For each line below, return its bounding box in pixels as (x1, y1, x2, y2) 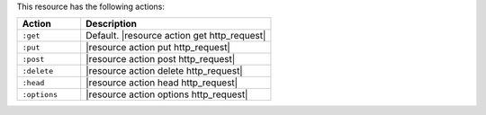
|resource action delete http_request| (85, 65, 243, 77)
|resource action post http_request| (85, 53, 236, 66)
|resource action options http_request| (85, 88, 248, 101)
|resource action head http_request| (85, 76, 238, 89)
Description (85, 18, 137, 31)
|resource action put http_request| (85, 41, 231, 54)
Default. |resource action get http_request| (85, 30, 266, 42)
